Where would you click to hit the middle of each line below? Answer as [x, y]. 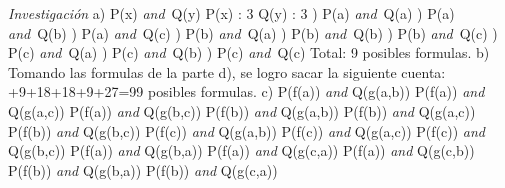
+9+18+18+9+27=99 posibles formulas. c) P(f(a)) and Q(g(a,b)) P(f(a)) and [246, 91]
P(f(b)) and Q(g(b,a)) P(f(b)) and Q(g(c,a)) [143, 169]
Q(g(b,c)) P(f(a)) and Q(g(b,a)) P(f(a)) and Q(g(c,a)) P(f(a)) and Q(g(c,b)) [241, 150]
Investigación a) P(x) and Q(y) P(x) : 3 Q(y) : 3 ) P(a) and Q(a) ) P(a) [231, 13]
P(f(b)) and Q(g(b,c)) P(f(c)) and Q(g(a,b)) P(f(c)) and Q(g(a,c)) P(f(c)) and [246, 130]
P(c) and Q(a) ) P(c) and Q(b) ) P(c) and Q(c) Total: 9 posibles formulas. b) [249, 52]
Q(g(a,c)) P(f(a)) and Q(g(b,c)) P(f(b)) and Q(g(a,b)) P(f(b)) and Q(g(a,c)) [242, 110]
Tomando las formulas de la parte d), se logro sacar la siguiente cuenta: [227, 71]
